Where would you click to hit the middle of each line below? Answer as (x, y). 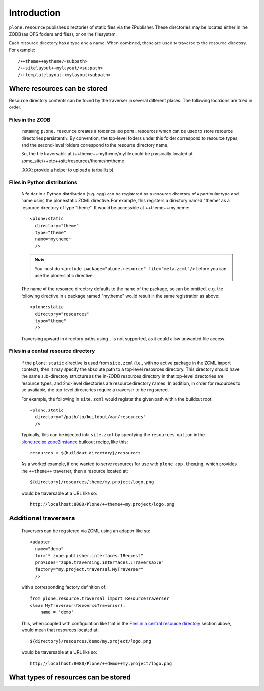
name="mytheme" (53, 239)
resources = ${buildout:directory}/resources (86, 453)
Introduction (35, 13)
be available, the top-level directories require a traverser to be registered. (95, 390)
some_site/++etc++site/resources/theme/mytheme (73, 161)
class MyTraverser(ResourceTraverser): (78, 605)
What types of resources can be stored (70, 677)
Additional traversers (42, 518)
